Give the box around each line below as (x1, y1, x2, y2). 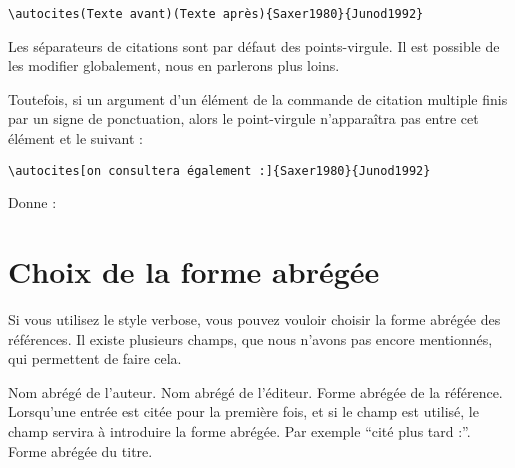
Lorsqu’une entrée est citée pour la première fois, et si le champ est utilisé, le (8, 401, 479, 422)
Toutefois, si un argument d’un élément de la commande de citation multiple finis (8, 88, 508, 109)
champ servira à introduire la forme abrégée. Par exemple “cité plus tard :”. (8, 420, 471, 441)
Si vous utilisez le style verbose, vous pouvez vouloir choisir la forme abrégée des (8, 309, 501, 329)
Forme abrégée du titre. (8, 440, 153, 461)
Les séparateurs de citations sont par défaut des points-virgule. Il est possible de (8, 35, 500, 56)
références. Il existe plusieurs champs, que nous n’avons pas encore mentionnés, (8, 328, 493, 349)
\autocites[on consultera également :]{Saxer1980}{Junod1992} (8, 163, 431, 178)
